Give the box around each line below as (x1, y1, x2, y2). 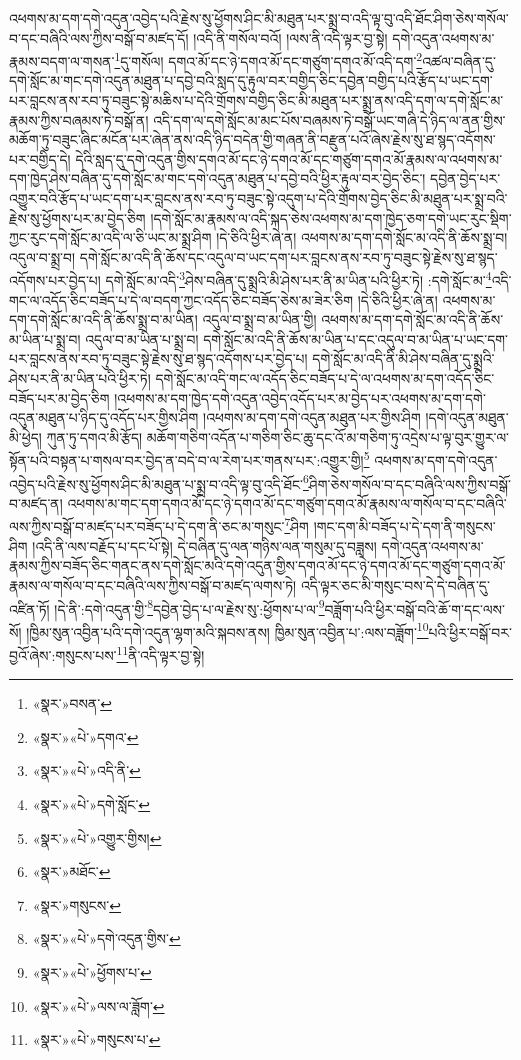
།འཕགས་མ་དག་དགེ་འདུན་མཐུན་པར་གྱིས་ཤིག (203, 407, 421, 428)
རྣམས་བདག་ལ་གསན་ (9, 50, 115, 71)
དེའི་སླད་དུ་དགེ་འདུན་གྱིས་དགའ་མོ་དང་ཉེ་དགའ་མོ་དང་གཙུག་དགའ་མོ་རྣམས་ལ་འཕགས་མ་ (75, 148, 503, 169)
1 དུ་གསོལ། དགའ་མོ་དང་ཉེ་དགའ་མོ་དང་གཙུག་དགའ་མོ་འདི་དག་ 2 (114, 48, 423, 71)
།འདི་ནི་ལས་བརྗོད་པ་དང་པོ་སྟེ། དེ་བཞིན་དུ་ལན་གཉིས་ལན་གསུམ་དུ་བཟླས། (32, 535, 377, 556)
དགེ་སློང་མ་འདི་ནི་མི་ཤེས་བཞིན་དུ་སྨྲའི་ (312, 348, 495, 369)
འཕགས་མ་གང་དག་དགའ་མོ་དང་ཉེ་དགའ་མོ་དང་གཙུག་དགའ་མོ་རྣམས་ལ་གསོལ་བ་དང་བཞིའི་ (67, 492, 507, 513)
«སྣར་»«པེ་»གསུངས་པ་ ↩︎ (32, 1029, 161, 1050)
